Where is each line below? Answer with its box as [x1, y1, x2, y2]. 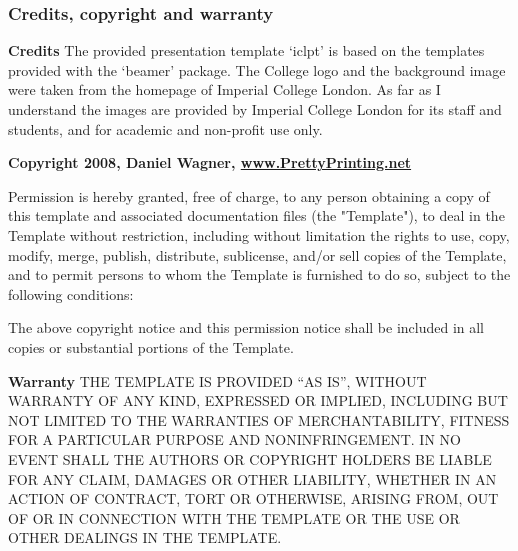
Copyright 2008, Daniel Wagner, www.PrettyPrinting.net [8, 152, 412, 173]
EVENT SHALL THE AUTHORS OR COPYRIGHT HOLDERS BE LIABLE [8, 448, 492, 469]
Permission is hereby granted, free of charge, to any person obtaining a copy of [8, 185, 490, 206]
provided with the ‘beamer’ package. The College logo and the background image [8, 59, 506, 80]
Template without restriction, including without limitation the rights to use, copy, [8, 224, 510, 245]
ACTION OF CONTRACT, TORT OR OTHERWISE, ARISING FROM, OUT [8, 488, 499, 509]
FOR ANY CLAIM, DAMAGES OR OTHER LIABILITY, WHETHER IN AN [8, 468, 497, 489]
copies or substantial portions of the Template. [8, 336, 294, 357]
